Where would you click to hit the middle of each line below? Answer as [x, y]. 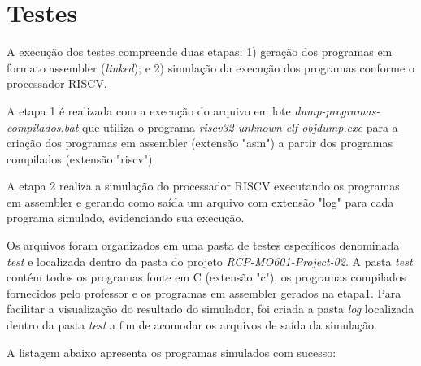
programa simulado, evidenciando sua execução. [126, 218]
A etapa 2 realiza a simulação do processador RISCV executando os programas [203, 186]
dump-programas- [337, 110]
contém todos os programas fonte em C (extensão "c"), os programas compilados [206, 277]
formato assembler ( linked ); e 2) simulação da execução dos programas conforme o [210, 67]
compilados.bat [43, 126]
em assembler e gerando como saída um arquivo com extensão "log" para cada [200, 201]
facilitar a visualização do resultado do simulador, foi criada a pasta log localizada [210, 309]
